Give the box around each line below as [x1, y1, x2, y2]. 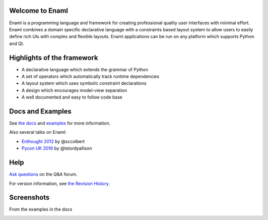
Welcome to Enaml [9, 6, 68, 15]
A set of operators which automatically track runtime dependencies [21, 73, 160, 79]
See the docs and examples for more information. [9, 120, 111, 126]
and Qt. [9, 40, 24, 47]
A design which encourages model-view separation [21, 87, 128, 93]
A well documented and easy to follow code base [21, 94, 123, 100]
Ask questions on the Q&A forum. [9, 171, 77, 177]
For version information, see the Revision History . [9, 180, 110, 186]
